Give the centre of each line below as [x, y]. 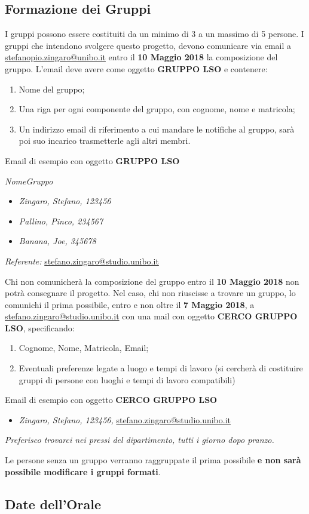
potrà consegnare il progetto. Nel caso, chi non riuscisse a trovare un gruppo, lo [150, 293]
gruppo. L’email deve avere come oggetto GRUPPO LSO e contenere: [136, 68]
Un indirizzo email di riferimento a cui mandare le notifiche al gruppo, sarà [157, 129]
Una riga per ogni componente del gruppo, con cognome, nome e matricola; [157, 109]
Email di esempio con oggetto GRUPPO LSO [92, 160]
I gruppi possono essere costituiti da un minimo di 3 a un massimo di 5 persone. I [154, 34]
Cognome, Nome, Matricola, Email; [84, 348]
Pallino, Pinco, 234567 [61, 221]
